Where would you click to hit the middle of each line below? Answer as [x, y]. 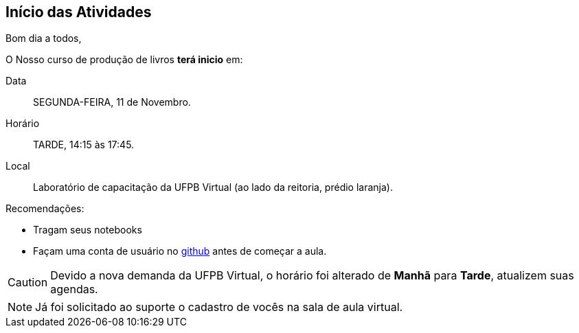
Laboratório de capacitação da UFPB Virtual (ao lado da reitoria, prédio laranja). [213, 187]
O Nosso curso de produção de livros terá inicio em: [124, 60]
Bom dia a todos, [44, 38]
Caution [28, 283]
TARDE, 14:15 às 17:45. [84, 145]
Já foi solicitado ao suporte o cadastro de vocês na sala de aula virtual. [219, 307]
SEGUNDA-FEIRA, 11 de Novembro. [112, 102]
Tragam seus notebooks [88, 230]
